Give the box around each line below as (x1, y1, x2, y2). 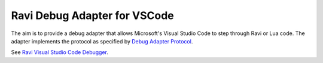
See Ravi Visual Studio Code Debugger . (11, 49, 109, 56)
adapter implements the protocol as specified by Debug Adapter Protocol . (11, 37, 193, 45)
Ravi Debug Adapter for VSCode (11, 9, 175, 22)
